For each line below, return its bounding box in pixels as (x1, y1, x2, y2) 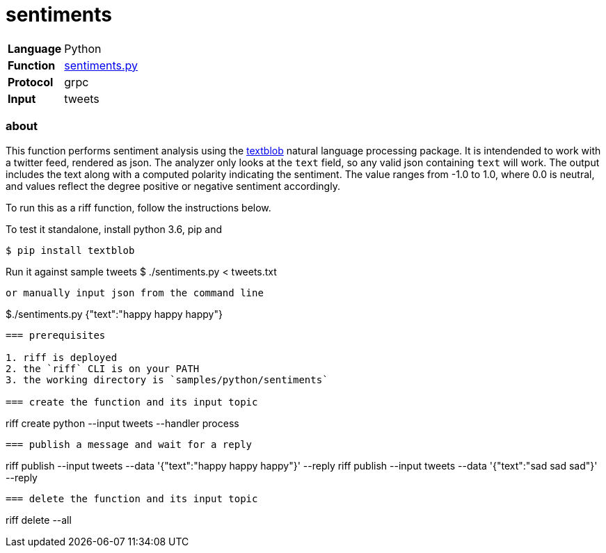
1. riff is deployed (6, 351, 118, 363)
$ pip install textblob (6, 244, 135, 256)
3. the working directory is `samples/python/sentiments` (6, 374, 328, 385)
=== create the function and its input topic (6, 396, 258, 408)
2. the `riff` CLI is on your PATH (6, 362, 200, 374)
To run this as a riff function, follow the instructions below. (6, 201, 271, 214)
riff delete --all (6, 513, 72, 526)
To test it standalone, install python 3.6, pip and (6, 223, 222, 235)
